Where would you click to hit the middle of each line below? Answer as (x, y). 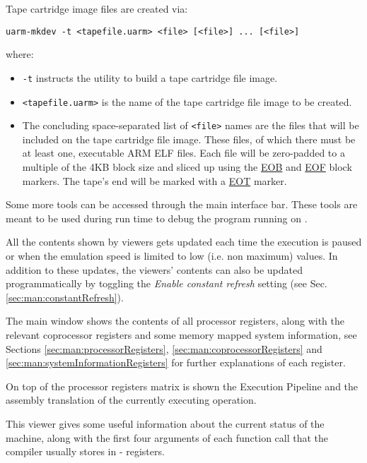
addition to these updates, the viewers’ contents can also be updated (155, 269)
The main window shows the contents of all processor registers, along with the (175, 321)
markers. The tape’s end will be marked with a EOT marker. (155, 180)
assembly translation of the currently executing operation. (131, 400)
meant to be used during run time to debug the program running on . (157, 218)
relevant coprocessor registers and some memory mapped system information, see (181, 334)
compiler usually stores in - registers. (85, 451)
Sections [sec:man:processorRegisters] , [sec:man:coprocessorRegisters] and (164, 348)
